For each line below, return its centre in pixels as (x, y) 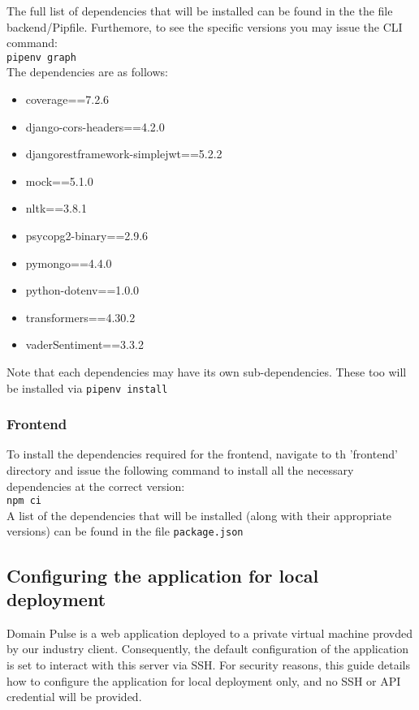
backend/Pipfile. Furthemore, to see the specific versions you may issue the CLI (205, 26)
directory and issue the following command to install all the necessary (180, 470)
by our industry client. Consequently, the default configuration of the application (208, 649)
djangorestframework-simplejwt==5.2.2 (124, 154)
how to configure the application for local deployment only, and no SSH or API (204, 680)
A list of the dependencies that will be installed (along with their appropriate (199, 515)
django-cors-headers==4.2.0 (95, 126)
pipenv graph (41, 57)
